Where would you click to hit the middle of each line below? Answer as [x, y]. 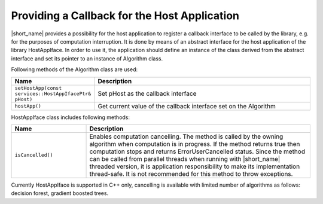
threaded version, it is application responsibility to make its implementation [195, 166]
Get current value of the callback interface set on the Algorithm [187, 106]
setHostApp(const [38, 88]
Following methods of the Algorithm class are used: [74, 69]
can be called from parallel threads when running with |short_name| [185, 159]
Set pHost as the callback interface [147, 94]
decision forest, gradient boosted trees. [60, 193]
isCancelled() [34, 155]
